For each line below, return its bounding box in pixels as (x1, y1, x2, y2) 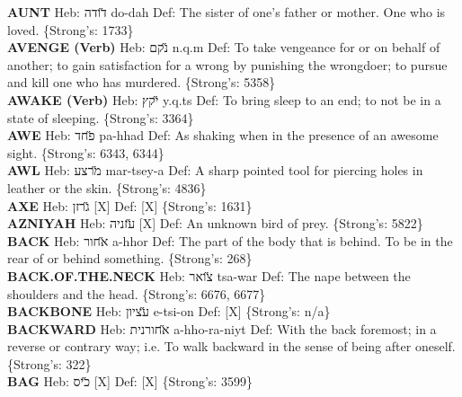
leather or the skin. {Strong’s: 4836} (7, 178, 207, 197)
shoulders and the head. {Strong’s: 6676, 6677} (7, 284, 266, 303)
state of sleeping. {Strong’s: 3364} (7, 108, 194, 127)
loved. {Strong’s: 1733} (7, 20, 134, 39)
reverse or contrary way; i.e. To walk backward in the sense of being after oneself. (7, 337, 456, 356)
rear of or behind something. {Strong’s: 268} (7, 249, 253, 268)
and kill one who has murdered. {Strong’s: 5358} (7, 73, 276, 92)
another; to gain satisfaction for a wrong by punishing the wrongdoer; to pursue (7, 55, 448, 74)
